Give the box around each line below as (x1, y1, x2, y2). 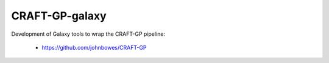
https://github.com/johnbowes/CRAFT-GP (41, 44, 147, 51)
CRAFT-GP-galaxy (11, 9, 107, 22)
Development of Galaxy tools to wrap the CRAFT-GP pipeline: (11, 30, 166, 38)
